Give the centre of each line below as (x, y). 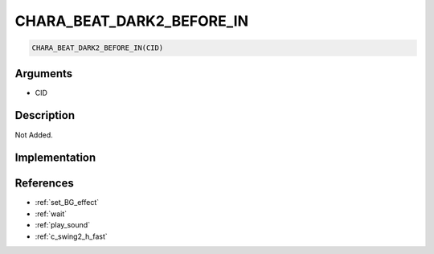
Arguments (44, 74)
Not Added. (34, 135)
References (44, 184)
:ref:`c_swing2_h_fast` (71, 236)
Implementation (55, 158)
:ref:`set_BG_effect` (67, 203)
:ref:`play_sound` (63, 225)
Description (45, 115)
